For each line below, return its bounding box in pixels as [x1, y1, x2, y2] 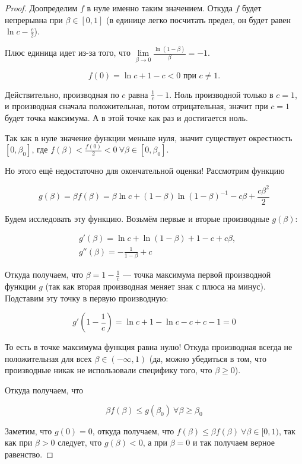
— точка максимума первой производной [123, 268, 271, 281]
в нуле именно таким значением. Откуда [87, 2, 233, 14]
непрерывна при [5, 13, 63, 26]
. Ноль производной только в [169, 88, 274, 100]
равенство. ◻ [5, 447, 53, 460]
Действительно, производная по [5, 88, 119, 100]
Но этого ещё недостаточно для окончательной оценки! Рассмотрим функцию [5, 164, 285, 177]
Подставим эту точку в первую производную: [5, 291, 169, 304]
